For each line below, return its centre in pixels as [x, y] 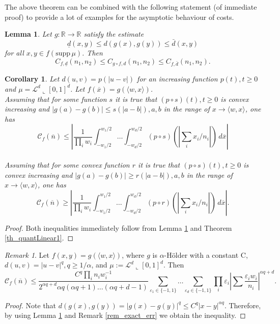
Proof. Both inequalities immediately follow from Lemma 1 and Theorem [118, 227]
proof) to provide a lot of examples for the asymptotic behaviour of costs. [119, 17]
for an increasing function [177, 79]
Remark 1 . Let [27, 254]
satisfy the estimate [114, 34]
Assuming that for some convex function [67, 164]
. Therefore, [243, 305]
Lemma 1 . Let [28, 34]
